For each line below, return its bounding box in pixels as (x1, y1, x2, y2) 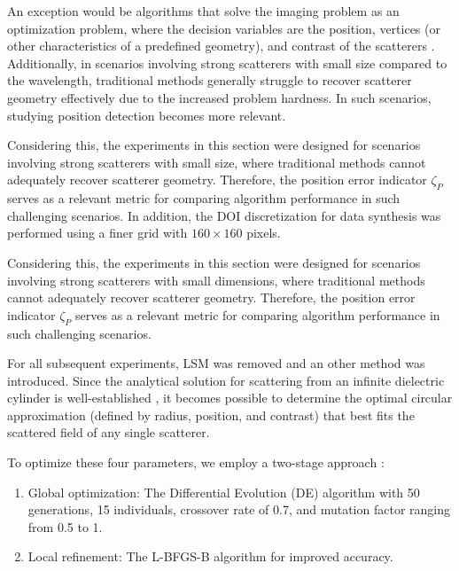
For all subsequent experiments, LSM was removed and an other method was (7, 354, 425, 372)
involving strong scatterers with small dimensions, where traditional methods (7, 270, 425, 289)
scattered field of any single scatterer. (7, 423, 210, 442)
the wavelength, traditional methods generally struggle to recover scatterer (7, 71, 412, 90)
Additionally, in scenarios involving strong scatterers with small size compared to (7, 53, 447, 72)
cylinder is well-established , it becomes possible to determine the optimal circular (7, 388, 453, 407)
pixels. (246, 223, 281, 242)
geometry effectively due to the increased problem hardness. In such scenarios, (7, 88, 432, 106)
